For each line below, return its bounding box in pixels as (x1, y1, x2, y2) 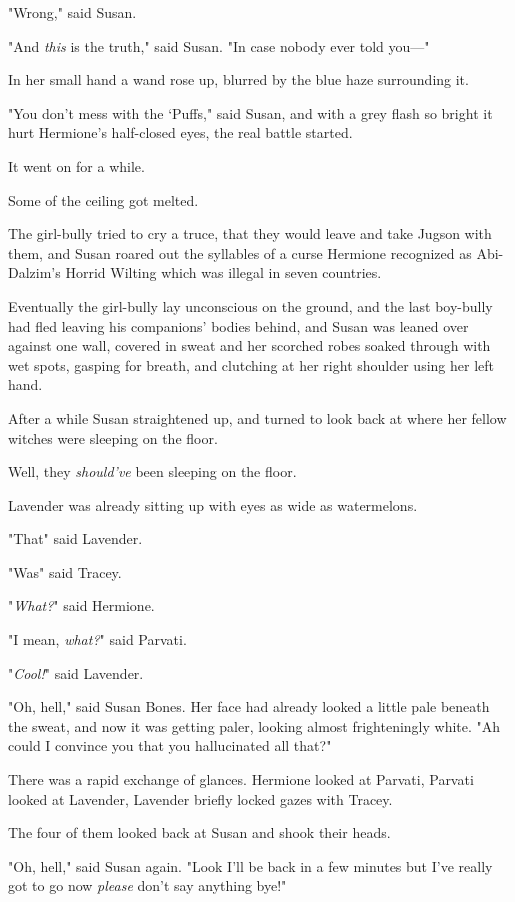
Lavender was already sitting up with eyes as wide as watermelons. (8, 494, 418, 515)
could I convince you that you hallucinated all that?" (8, 735, 332, 756)
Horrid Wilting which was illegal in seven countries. (65, 262, 382, 283)
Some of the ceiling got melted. (8, 189, 199, 210)
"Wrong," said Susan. (8, 2, 137, 22)
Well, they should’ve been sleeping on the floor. (8, 461, 297, 482)
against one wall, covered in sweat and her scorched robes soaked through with (8, 335, 491, 356)
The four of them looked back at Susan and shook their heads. (8, 822, 391, 843)
